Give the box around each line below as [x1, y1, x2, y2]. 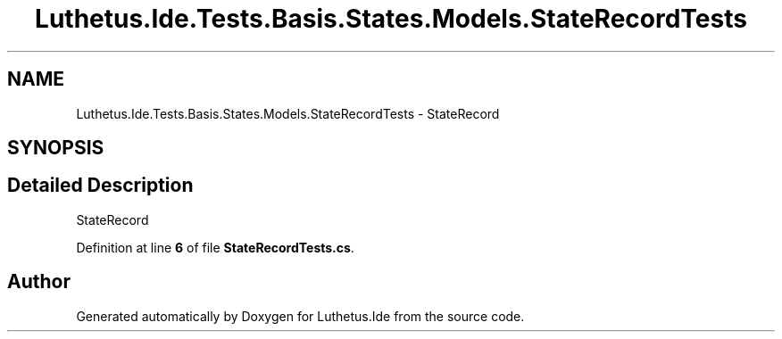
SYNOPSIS [7, 136, 104, 160]
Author [7, 270, 71, 294]
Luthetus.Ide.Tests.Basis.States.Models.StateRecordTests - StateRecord [76, 105, 500, 121]
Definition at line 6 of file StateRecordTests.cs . [76, 239, 354, 255]
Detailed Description [7, 174, 194, 197]
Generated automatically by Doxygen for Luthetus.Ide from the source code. [76, 308, 525, 324]
